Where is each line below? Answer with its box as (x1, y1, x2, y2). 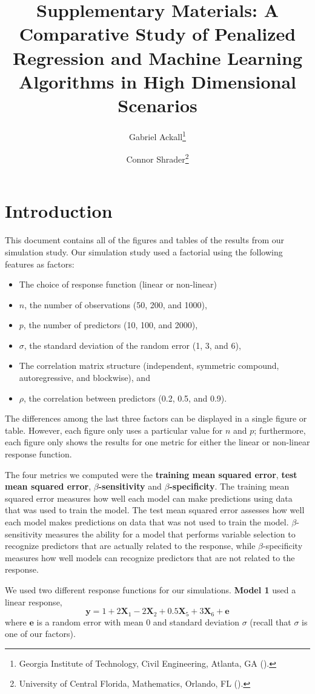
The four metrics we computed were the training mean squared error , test (5, 468, 297, 480)
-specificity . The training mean (169, 480, 290, 493)
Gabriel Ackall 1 (129, 128, 186, 143)
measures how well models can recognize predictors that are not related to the (5, 551, 295, 564)
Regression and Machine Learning (13, 45, 302, 70)
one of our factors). (5, 627, 76, 640)
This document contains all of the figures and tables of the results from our (5, 234, 285, 246)
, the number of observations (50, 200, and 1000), (24, 298, 207, 311)
